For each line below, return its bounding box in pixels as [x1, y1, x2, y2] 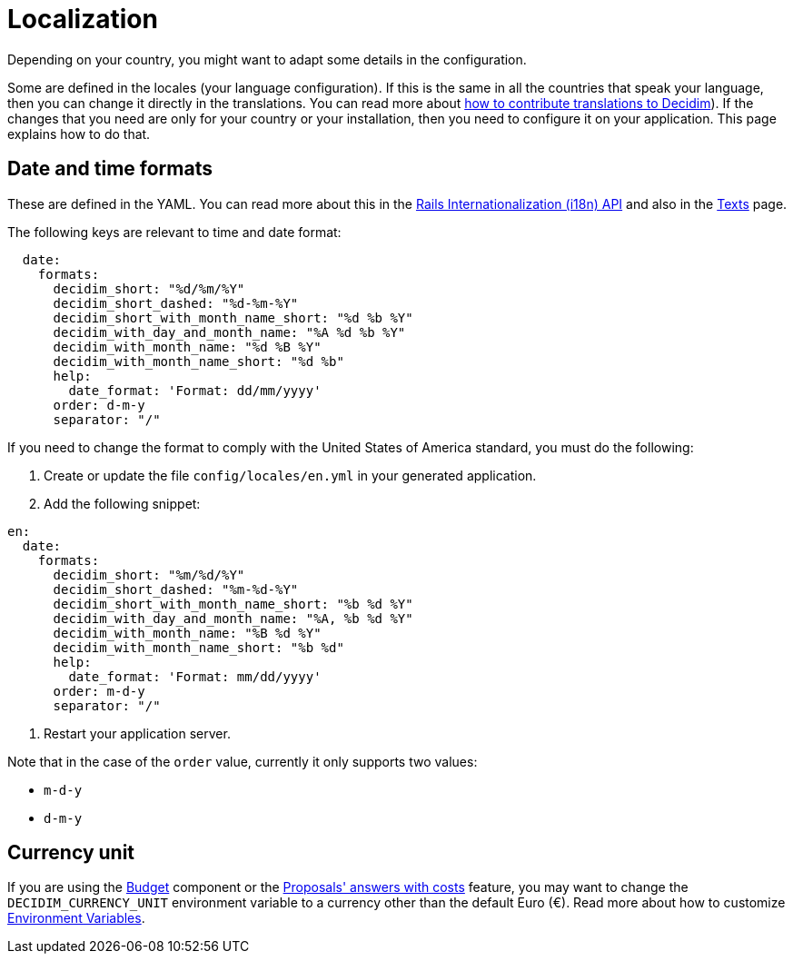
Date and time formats [7, 157, 213, 181]
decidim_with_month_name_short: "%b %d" [53, 639, 344, 655]
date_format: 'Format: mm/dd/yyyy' [68, 669, 322, 684]
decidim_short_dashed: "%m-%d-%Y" [53, 581, 299, 597]
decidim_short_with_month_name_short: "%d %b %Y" [53, 310, 413, 325]
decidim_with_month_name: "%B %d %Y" [53, 625, 322, 640]
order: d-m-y [53, 397, 145, 412]
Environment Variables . [7, 910, 145, 926]
